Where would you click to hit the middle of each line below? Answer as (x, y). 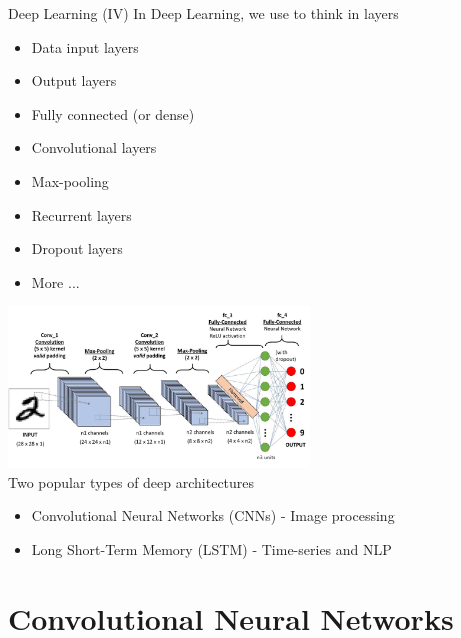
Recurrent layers (81, 214)
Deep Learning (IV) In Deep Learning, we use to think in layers (203, 13)
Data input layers (85, 46)
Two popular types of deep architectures (131, 481)
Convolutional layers (94, 147)
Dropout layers (77, 248)
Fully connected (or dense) (113, 113)
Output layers (74, 80)
